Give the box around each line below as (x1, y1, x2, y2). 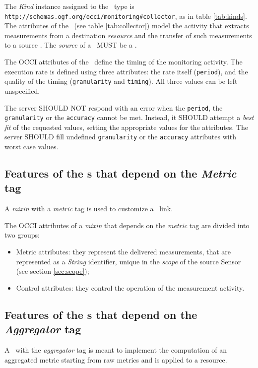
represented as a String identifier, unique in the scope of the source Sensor (16, 256, 241, 266)
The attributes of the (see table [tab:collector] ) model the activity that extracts (4, 20, 249, 31)
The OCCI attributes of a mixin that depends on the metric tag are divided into (4, 220, 250, 230)
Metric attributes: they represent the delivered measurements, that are (16, 246, 231, 257)
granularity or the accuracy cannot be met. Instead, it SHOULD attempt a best (4, 112, 254, 123)
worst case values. (4, 141, 59, 152)
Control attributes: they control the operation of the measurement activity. (16, 282, 245, 293)
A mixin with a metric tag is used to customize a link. (4, 203, 173, 214)
